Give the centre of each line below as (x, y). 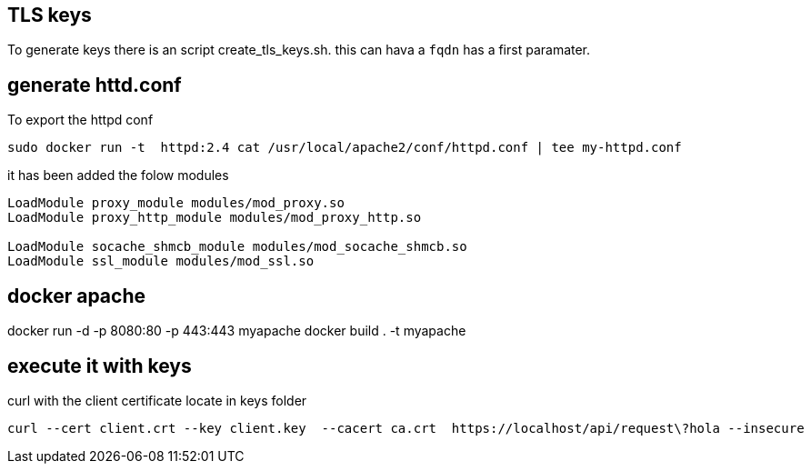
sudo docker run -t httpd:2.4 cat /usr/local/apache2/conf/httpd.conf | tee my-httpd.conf (345, 148)
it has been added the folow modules (118, 175)
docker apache (76, 296)
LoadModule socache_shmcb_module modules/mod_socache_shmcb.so (237, 247)
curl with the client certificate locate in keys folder (157, 400)
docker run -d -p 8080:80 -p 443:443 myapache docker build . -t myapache (237, 331)
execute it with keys (100, 366)
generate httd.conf (95, 85)
